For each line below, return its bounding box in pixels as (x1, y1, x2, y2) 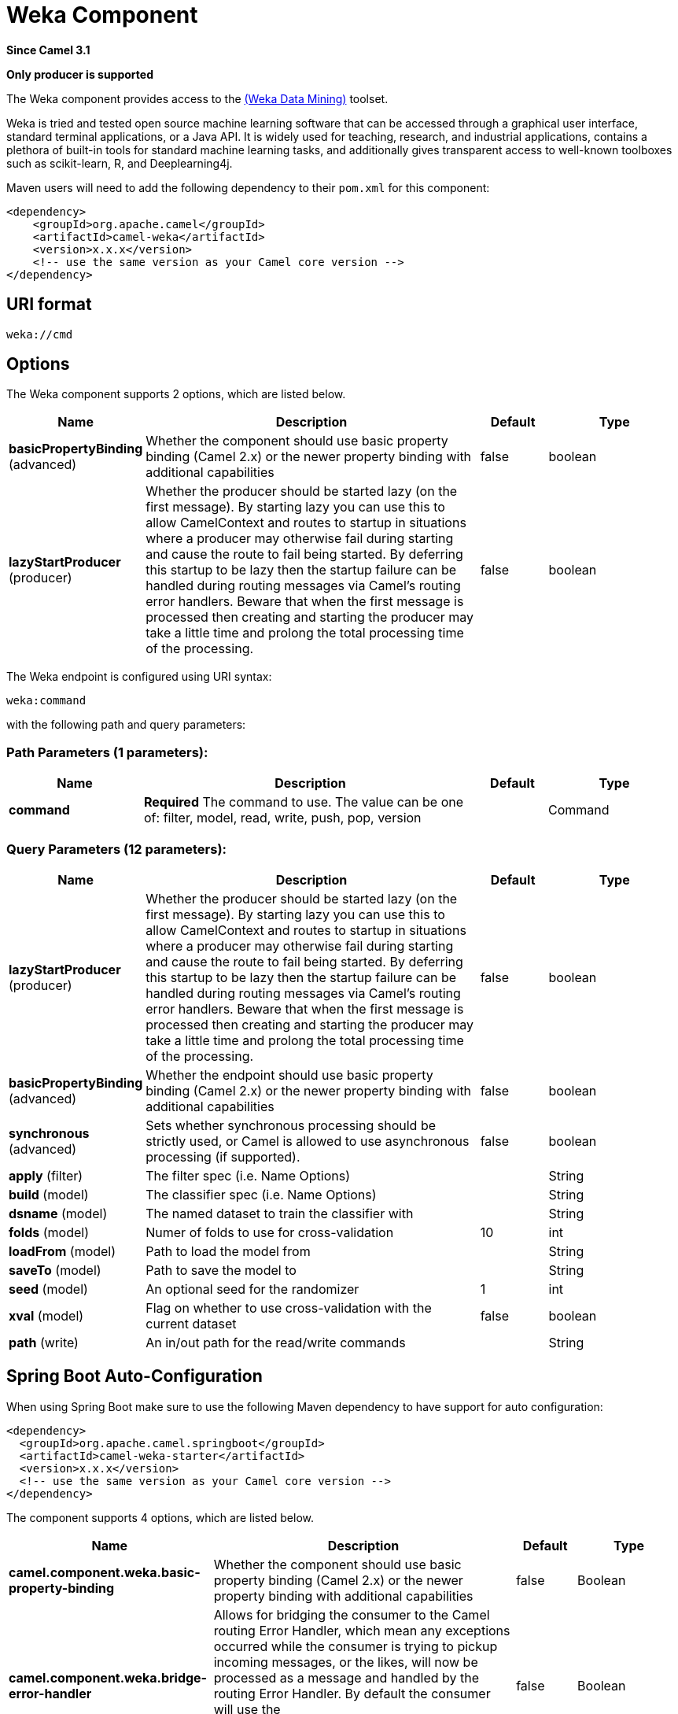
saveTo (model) (9, 1261, 101, 1278)
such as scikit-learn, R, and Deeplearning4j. (6, 156, 233, 170)
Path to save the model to (146, 1261, 297, 1278)
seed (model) (9, 1280, 88, 1297)
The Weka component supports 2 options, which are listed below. (6, 387, 346, 401)
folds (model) (9, 1224, 89, 1240)
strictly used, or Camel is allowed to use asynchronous (146, 1132, 470, 1149)
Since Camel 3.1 (6, 42, 90, 57)
